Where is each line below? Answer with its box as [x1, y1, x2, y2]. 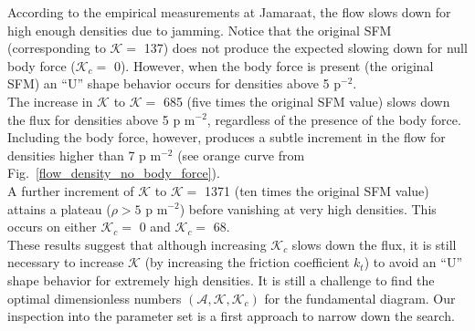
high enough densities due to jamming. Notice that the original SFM [7, 20, 392, 39]
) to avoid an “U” [364, 253, 463, 272]
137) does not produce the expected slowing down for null [143, 38, 468, 57]
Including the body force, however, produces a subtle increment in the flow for [7, 128, 446, 147]
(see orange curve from [177, 145, 305, 164]
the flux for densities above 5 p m [7, 109, 195, 129]
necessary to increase [7, 253, 124, 272]
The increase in [7, 91, 93, 110]
